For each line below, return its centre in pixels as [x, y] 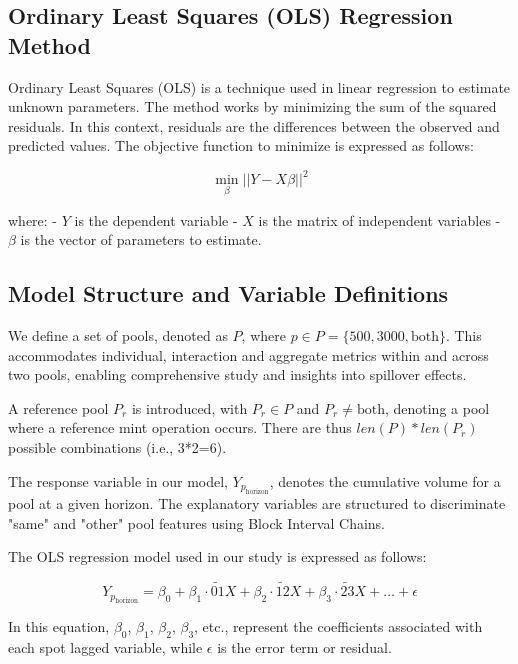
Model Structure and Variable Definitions [228, 293]
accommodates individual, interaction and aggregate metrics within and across [248, 354]
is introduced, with [189, 407]
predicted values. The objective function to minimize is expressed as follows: [241, 145]
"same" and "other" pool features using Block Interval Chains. [197, 522]
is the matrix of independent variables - [379, 219]
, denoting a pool [437, 407]
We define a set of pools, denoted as [118, 335]
